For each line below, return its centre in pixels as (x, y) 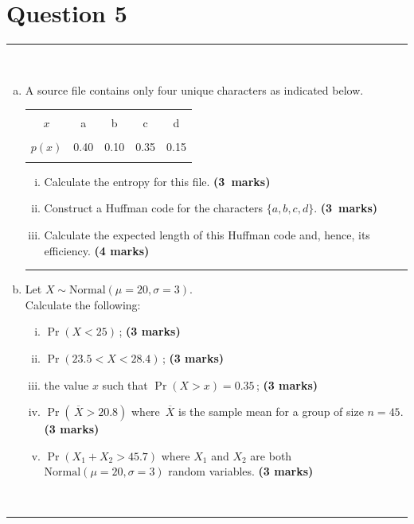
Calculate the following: (83, 304)
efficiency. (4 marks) (97, 250)
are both (271, 455)
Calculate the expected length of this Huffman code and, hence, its (207, 234)
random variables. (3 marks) (241, 471)
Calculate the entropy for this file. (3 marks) (157, 181)
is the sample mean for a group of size (271, 411)
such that (125, 384)
